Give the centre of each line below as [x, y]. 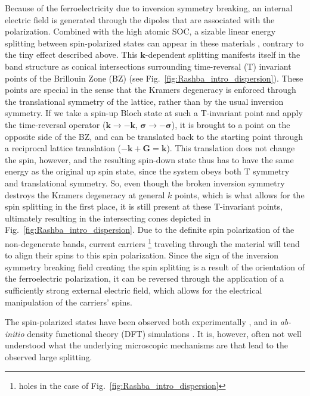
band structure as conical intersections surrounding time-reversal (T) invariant [148, 66]
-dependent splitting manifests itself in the [223, 54]
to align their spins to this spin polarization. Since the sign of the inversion [142, 255]
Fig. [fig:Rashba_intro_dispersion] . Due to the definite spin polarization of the [150, 230]
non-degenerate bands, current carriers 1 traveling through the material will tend [152, 242]
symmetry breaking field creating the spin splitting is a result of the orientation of [155, 266]
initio [15, 333]
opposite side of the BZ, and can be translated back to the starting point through [154, 136]
